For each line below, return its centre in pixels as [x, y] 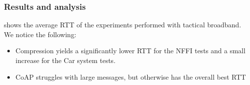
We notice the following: [40, 34]
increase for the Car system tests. [66, 60]
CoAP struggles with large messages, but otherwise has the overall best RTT [131, 76]
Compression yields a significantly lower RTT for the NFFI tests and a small [130, 51]
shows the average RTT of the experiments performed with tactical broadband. [123, 25]
